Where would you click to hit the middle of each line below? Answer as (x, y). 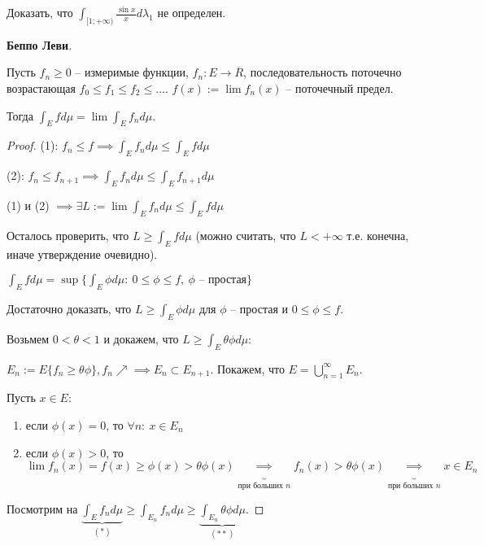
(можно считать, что (246, 235)
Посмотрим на (42, 508)
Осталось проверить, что (68, 235)
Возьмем (28, 338)
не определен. (192, 12)
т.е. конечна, (378, 235)
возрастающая (41, 87)
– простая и (259, 308)
